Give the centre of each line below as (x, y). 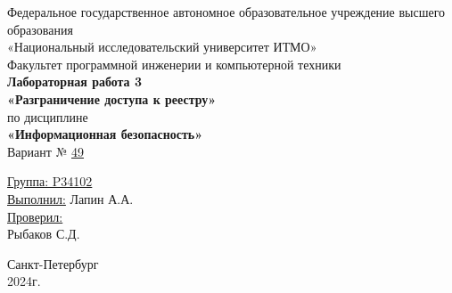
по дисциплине (48, 116)
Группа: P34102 (50, 181)
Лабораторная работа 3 (75, 81)
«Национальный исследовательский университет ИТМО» (162, 47)
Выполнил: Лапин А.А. (70, 198)
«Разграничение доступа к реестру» (112, 98)
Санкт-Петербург (53, 263)
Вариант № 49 (46, 151)
